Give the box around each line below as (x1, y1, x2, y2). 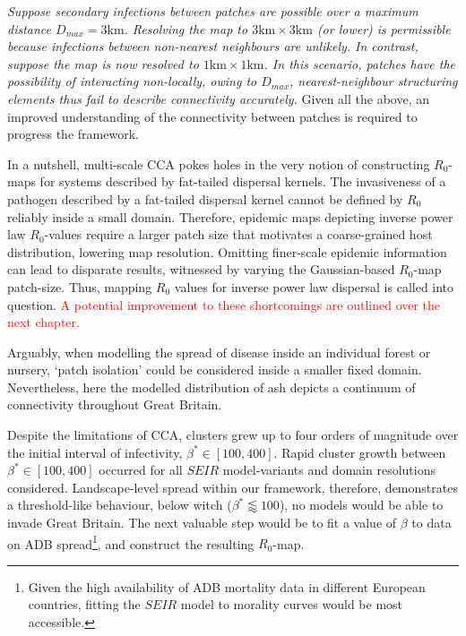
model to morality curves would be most (180, 595, 403, 614)
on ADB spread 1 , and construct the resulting (7, 531, 255, 553)
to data (411, 513, 452, 532)
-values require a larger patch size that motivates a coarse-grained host (44, 225, 433, 244)
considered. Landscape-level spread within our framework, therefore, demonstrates (7, 477, 458, 496)
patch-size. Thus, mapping (7, 277, 152, 296)
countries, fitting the (28, 595, 141, 614)
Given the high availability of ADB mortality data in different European (28, 577, 426, 596)
